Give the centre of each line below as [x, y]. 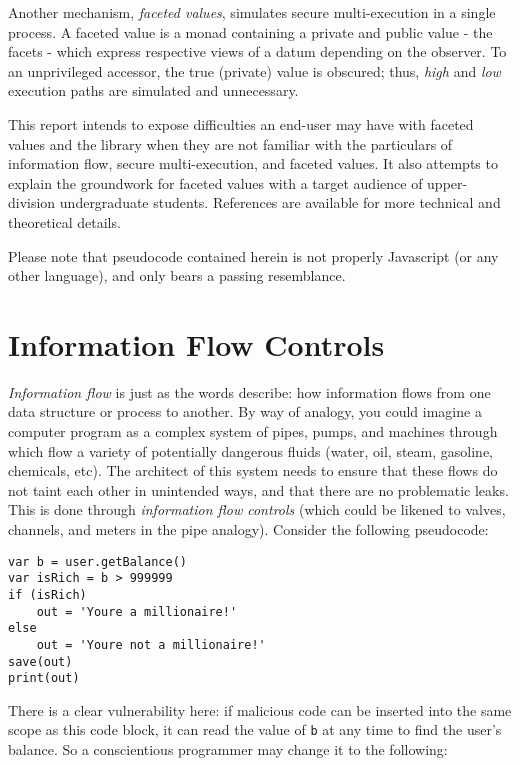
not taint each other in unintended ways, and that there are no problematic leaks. [258, 489]
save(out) [40, 661]
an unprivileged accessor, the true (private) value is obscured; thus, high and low [254, 70]
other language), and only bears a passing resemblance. [177, 275]
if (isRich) [47, 594]
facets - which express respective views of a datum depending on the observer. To [257, 51]
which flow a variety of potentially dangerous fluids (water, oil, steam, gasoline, [250, 450]
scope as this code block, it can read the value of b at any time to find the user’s [255, 729]
